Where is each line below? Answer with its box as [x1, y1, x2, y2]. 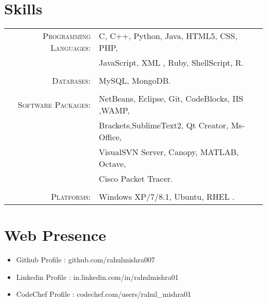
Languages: [50, 42, 91, 54]
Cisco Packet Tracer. [99, 173, 173, 185]
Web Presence [4, 224, 106, 245]
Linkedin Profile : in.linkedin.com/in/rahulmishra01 [16, 271, 179, 282]
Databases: [52, 74, 91, 87]
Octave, [99, 158, 126, 170]
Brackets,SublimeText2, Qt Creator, [99, 119, 228, 131]
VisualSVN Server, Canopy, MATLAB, [99, 146, 239, 158]
